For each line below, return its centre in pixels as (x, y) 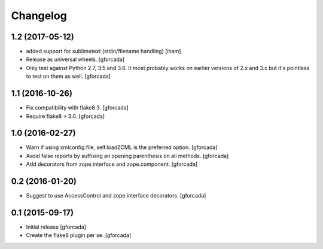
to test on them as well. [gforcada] (68, 76)
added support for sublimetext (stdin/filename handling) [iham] (103, 51)
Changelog (39, 16)
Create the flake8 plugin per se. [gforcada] (79, 235)
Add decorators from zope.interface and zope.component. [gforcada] (112, 164)
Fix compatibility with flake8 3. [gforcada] (77, 108)
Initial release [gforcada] (56, 227)
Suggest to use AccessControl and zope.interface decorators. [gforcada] (116, 196)
